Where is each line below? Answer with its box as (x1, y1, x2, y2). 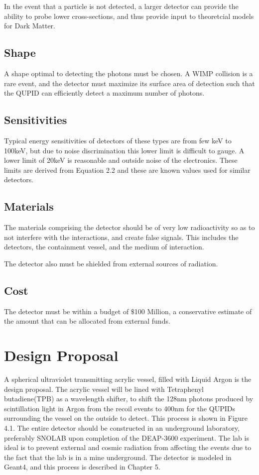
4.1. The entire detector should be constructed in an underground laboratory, (4, 423, 240, 433)
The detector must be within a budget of (4, 306, 129, 316)
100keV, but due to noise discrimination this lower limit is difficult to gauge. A (4, 145, 245, 155)
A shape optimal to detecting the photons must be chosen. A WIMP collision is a (4, 68, 253, 78)
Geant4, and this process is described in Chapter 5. (4, 462, 160, 472)
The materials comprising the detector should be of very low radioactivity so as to (4, 222, 255, 233)
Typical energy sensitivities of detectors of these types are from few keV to (4, 135, 232, 145)
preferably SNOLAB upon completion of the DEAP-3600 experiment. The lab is (4, 432, 249, 443)
